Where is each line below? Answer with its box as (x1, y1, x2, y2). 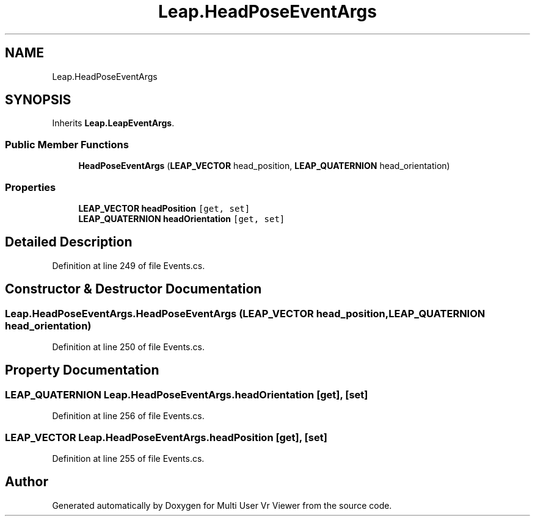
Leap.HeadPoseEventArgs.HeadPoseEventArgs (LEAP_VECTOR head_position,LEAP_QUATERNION (5, 307, 486, 320)
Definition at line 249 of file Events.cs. (52, 260, 205, 271)
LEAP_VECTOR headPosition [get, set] (78, 203, 250, 214)
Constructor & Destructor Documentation (5, 281, 262, 297)
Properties (5, 181, 56, 193)
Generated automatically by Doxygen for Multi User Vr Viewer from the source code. (52, 500, 392, 511)
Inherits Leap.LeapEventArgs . (52, 118, 175, 129)
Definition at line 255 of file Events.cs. (52, 453, 205, 464)
